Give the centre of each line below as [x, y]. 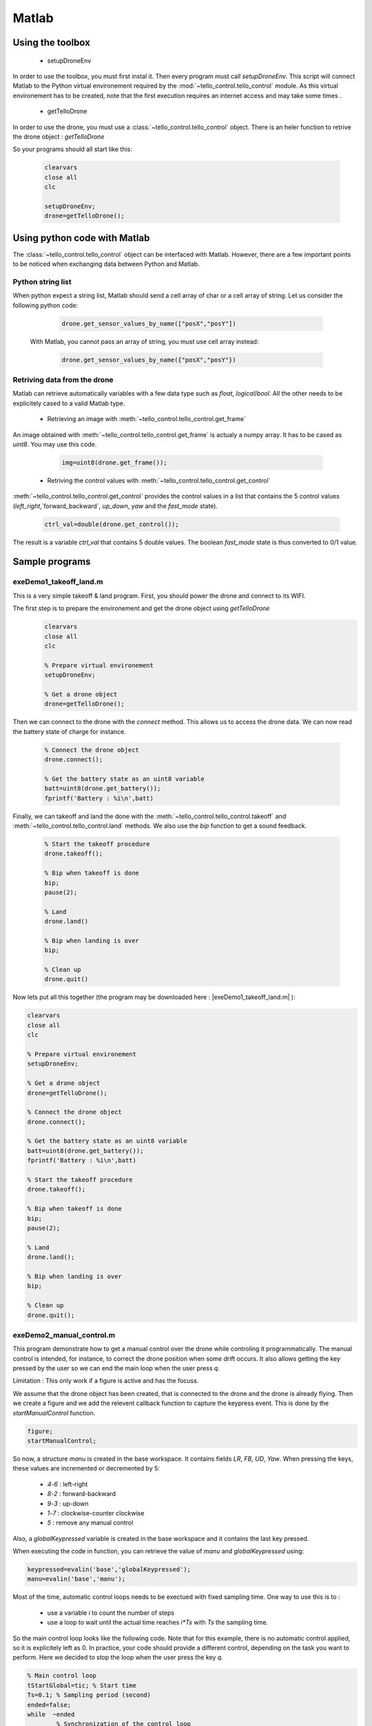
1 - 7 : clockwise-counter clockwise [96, 1513]
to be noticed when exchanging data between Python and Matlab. [106, 264]
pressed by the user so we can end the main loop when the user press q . [116, 1368]
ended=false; [49, 1705]
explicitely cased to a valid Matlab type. [69, 403]
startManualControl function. [54, 1413]
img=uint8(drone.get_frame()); [115, 462]
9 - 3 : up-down [68, 1503]
